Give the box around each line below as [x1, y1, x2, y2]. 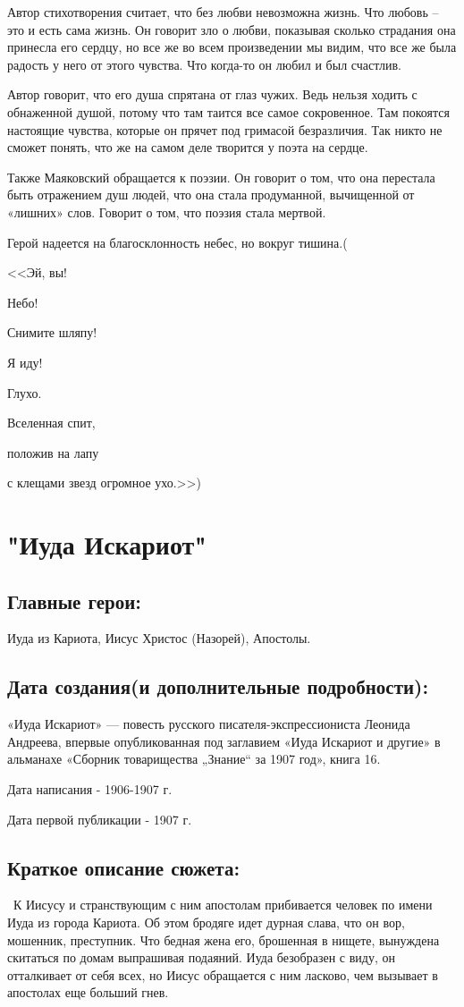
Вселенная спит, [7, 413, 96, 432]
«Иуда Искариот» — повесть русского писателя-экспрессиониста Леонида [7, 715, 410, 733]
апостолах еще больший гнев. [7, 983, 169, 1002]
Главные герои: [7, 587, 142, 614]
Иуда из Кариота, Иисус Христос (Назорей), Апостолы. [7, 629, 311, 647]
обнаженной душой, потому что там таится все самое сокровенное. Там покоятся [7, 102, 450, 121]
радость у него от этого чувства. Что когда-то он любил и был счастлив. [7, 55, 401, 73]
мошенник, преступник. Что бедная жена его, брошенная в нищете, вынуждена [7, 930, 440, 949]
